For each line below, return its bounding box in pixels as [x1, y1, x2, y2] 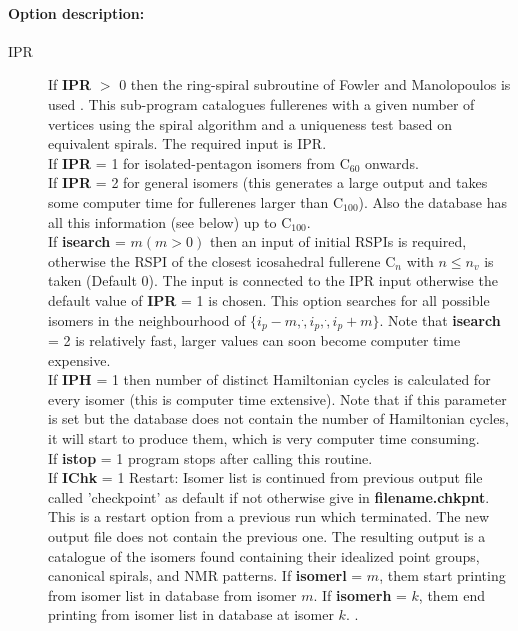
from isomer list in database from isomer [48, 584, 297, 605]
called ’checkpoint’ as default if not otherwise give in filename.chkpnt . [48, 486, 490, 507]
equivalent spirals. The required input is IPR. [48, 133, 327, 154]
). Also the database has [358, 191, 507, 212]
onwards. [365, 152, 419, 173]
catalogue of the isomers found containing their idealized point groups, [48, 545, 480, 566]
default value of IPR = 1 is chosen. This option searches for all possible [48, 289, 490, 310]
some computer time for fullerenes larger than [48, 191, 329, 212]
